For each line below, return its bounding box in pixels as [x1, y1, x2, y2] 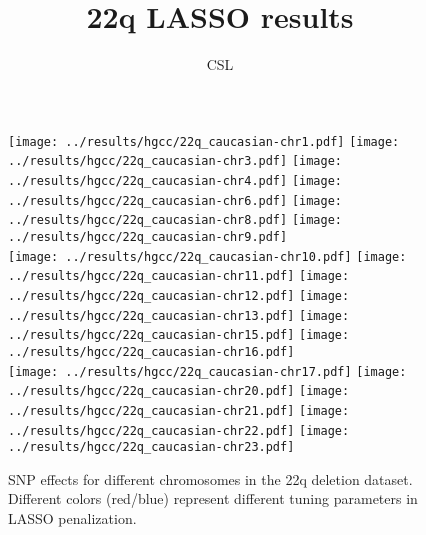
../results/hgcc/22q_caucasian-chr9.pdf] [8, 230, 288, 244]
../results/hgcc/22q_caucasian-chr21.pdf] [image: [8, 403, 350, 418]
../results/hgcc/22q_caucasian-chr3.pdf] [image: [8, 154, 342, 169]
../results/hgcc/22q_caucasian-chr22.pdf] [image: [8, 423, 350, 438]
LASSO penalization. [8, 508, 137, 529]
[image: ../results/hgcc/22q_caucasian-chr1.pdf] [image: [8, 134, 400, 149]
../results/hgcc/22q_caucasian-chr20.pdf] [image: [8, 384, 350, 399]
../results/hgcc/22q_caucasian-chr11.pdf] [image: [8, 269, 350, 284]
